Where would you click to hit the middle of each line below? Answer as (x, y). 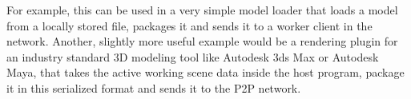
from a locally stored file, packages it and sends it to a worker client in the (189, 25)
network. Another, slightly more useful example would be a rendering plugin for (202, 41)
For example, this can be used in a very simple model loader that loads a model (202, 10)
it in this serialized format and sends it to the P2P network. (154, 87)
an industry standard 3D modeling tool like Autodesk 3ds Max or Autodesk (193, 56)
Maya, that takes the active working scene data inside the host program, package (205, 72)
